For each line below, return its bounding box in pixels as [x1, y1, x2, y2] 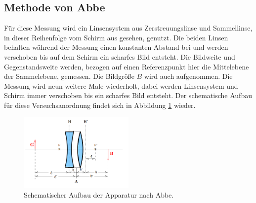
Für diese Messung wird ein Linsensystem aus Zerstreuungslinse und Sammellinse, [4, 23, 253, 33]
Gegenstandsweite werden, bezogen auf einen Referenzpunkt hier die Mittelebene [4, 61, 249, 71]
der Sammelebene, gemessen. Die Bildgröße [4, 71, 134, 81]
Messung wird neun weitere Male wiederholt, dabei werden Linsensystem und [4, 80, 238, 91]
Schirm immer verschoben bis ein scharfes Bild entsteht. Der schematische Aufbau [4, 90, 252, 101]
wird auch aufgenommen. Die [144, 71, 233, 81]
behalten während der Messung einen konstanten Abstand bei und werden [4, 42, 228, 52]
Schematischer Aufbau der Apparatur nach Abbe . [24, 189, 174, 200]
